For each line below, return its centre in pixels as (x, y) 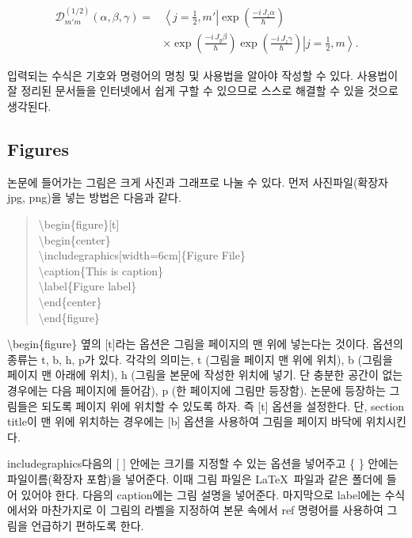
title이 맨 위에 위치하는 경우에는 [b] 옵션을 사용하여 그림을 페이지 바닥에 (185, 421)
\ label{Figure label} (88, 286)
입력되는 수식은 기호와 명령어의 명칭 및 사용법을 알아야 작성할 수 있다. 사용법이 (203, 75)
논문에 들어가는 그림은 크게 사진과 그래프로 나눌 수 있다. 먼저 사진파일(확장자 (198, 182)
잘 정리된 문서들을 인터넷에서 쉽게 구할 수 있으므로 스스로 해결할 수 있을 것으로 (203, 91)
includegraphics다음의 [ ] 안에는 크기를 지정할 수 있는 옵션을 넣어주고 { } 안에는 (203, 463)
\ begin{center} (74, 239)
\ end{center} (70, 302)
